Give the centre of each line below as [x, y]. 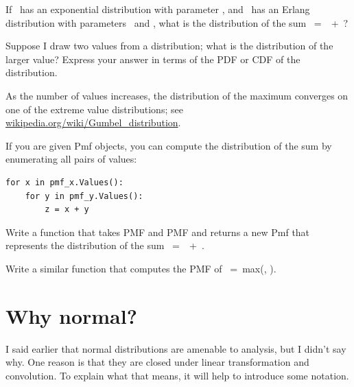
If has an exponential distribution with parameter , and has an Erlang [158, 9]
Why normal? [71, 315]
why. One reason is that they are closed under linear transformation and [157, 362]
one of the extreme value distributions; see [94, 109]
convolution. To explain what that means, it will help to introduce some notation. [177, 375]
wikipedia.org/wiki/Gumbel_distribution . [93, 122]
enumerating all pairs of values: [71, 159]
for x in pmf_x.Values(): [64, 182]
